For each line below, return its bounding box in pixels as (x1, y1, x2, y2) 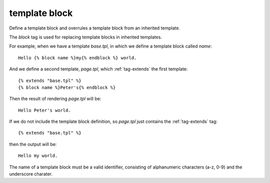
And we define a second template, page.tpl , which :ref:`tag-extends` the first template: (9, 66, 188, 72)
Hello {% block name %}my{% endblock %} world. (18, 55, 137, 60)
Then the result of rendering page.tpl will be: (9, 95, 101, 102)
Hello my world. (18, 153, 58, 158)
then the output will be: (9, 141, 57, 147)
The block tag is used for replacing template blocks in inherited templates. (9, 34, 162, 40)
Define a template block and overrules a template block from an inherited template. (9, 25, 180, 31)
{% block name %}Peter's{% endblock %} (18, 84, 116, 90)
